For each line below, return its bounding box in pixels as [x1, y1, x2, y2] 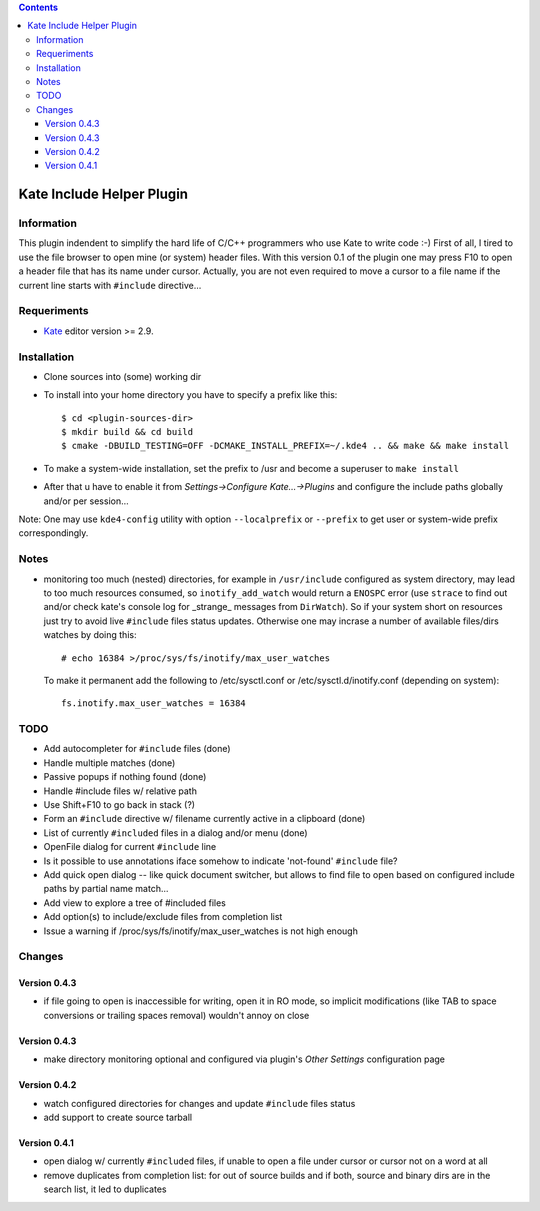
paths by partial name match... [43, 883, 169, 895]
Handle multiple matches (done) [43, 756, 176, 769]
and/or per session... [43, 495, 129, 507]
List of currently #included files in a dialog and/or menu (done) [43, 826, 309, 839]
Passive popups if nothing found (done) [43, 771, 207, 783]
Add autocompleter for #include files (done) [43, 743, 231, 755]
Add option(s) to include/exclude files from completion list [43, 911, 283, 923]
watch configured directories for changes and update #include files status [43, 1097, 356, 1109]
